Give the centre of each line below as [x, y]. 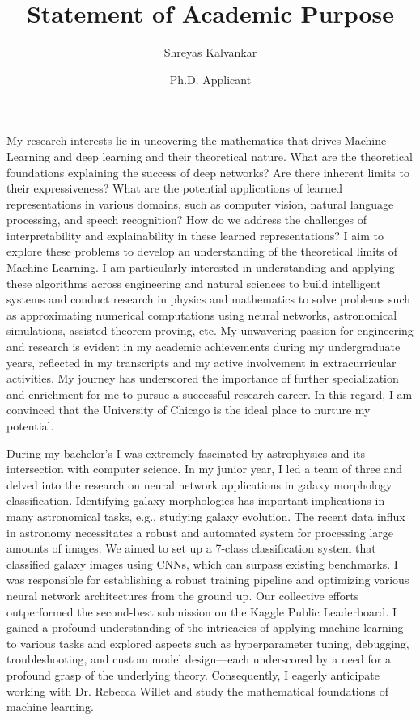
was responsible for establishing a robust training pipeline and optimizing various [208, 580]
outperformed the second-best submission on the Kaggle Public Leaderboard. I [202, 611]
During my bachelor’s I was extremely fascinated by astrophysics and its [186, 453]
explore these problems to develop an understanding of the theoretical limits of [202, 251]
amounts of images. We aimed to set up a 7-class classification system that [191, 548]
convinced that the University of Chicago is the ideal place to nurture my [189, 410]
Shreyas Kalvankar [210, 52]
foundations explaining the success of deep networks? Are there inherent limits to [208, 172]
